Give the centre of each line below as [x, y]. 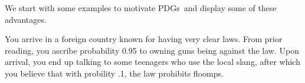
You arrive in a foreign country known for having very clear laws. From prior [144, 39]
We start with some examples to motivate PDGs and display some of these [141, 8]
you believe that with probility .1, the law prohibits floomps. [114, 73]
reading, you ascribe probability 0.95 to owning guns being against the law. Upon [152, 50]
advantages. [26, 19]
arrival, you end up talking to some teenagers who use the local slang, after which [152, 62]
